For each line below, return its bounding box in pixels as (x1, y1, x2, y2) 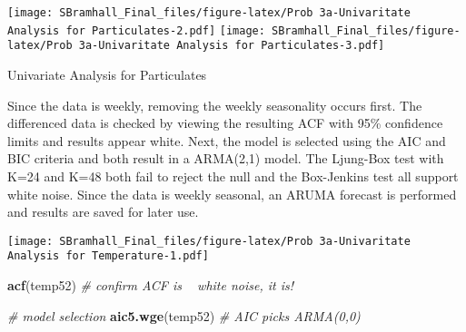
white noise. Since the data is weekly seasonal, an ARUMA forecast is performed (7, 184, 457, 203)
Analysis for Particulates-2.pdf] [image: (7, 24, 265, 37)
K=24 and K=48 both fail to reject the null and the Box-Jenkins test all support (7, 166, 459, 185)
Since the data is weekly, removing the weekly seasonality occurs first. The (7, 95, 422, 114)
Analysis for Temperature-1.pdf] (7, 249, 209, 263)
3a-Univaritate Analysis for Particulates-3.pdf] (78, 39, 385, 53)
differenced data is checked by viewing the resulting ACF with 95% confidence (7, 113, 443, 132)
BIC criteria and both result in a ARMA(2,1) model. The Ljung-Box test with (7, 149, 444, 168)
